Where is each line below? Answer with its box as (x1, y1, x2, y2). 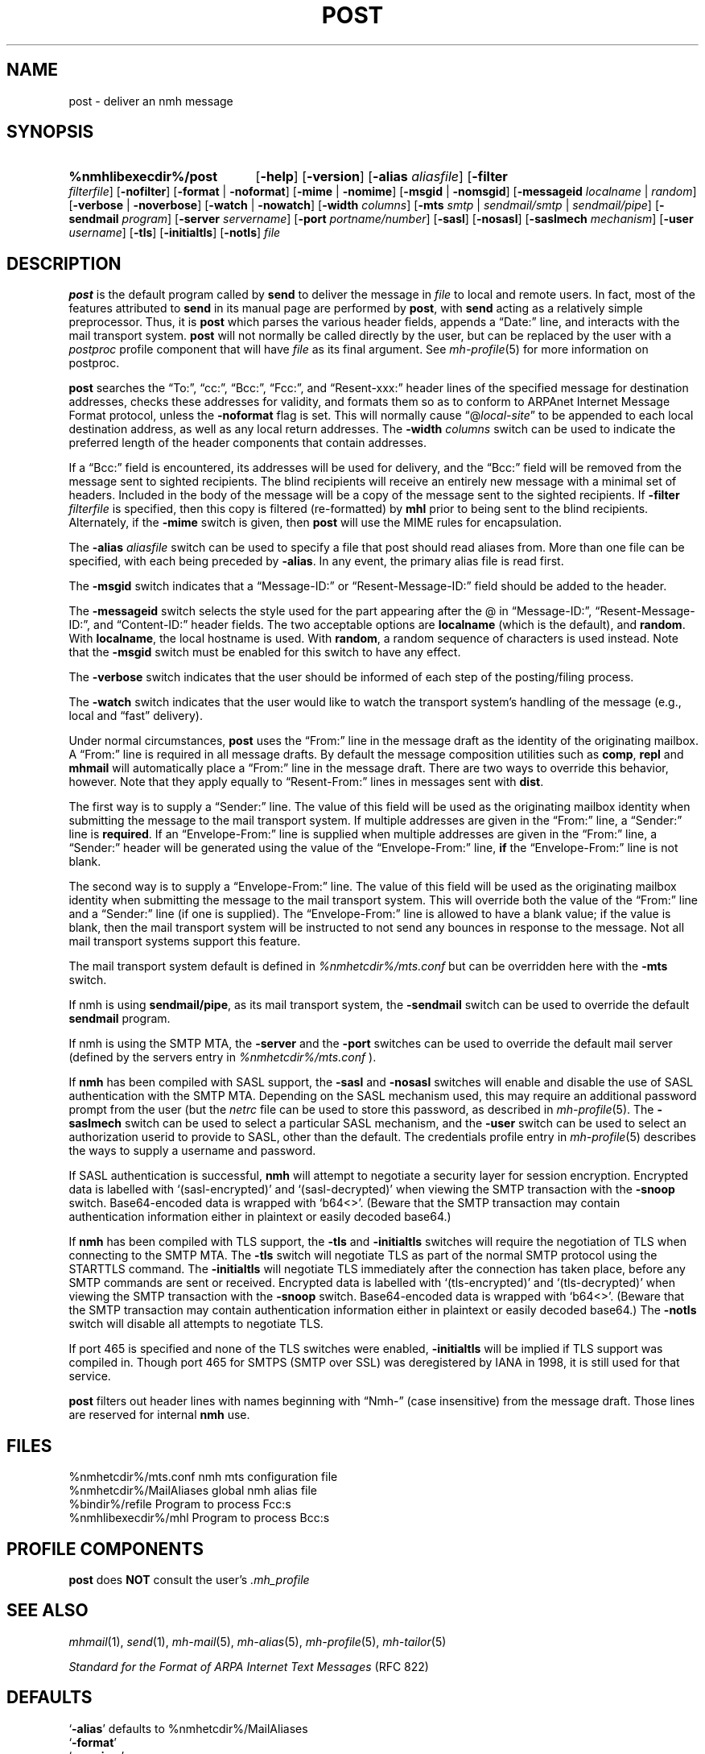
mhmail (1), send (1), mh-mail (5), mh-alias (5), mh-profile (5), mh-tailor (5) (68, 1634, 447, 1649)
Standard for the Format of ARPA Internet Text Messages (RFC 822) (68, 1659, 429, 1673)
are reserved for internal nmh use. (68, 1408, 250, 1422)
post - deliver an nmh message (68, 93, 233, 108)
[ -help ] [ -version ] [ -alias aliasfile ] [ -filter (255, 168, 508, 185)
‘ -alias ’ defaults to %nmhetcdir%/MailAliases (68, 1721, 308, 1735)
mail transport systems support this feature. (68, 934, 301, 949)
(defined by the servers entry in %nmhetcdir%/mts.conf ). (68, 1050, 377, 1065)
